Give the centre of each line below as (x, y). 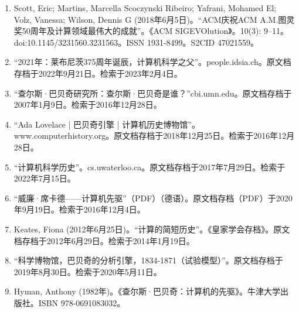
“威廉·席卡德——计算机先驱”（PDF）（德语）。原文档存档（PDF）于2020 (153, 198)
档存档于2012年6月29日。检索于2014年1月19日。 (104, 240)
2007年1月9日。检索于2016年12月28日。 (88, 104)
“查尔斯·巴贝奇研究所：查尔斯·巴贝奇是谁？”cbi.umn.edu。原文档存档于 (153, 93)
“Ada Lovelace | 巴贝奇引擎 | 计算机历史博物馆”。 (107, 124)
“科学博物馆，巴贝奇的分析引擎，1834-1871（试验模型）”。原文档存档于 (148, 260)
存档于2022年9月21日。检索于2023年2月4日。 (98, 73)
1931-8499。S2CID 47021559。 (203, 42)
